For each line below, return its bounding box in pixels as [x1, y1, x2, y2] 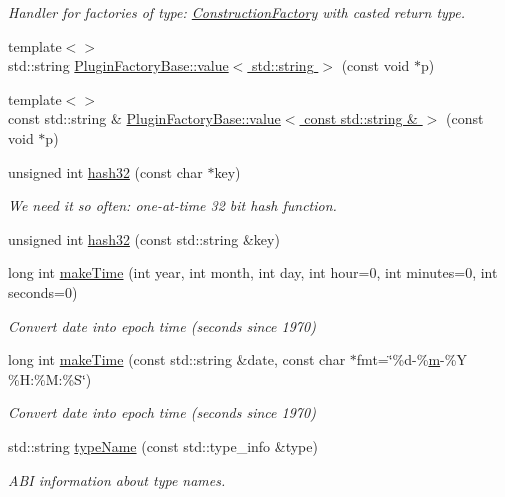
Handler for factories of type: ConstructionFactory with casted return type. [8, 2, 466, 22]
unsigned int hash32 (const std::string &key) [8, 228, 280, 249]
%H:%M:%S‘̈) [8, 368, 92, 389]
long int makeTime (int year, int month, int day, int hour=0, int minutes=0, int [8, 262, 498, 283]
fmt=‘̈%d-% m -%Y [356, 349, 467, 370]
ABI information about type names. [8, 469, 226, 490]
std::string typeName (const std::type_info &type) [8, 435, 318, 456]
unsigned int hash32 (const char [8, 161, 203, 182]
